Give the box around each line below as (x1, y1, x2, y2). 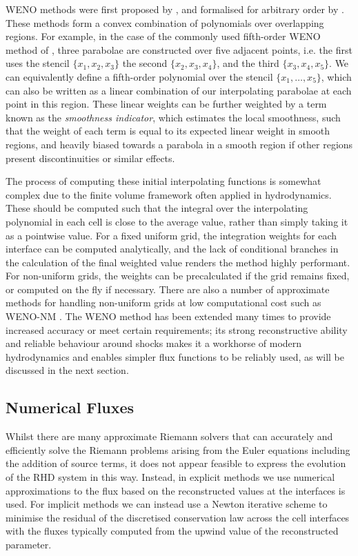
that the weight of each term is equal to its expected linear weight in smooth (6, 123, 330, 138)
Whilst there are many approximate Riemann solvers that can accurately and (6, 429, 333, 444)
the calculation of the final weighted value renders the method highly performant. (6, 255, 350, 269)
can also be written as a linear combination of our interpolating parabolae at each (6, 83, 352, 97)
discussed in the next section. (6, 363, 129, 377)
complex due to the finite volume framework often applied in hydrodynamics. (6, 187, 332, 201)
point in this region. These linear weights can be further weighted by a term (6, 97, 327, 111)
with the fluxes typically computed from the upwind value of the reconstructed (6, 524, 339, 538)
